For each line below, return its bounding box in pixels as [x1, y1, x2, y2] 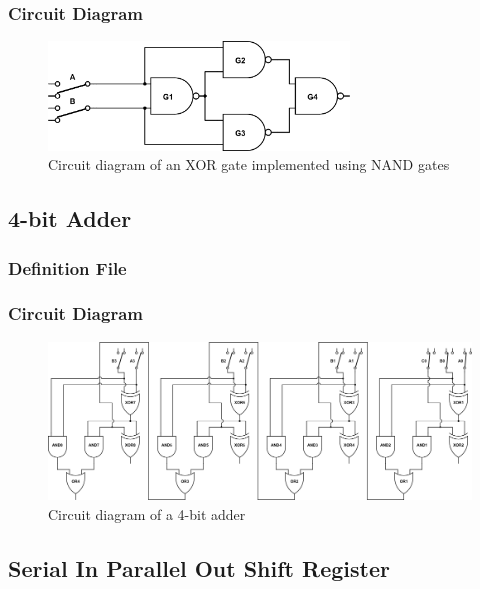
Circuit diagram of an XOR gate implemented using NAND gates [48, 154, 450, 175]
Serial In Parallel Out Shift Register [8, 552, 390, 583]
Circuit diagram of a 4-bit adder [48, 503, 246, 524]
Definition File [8, 255, 127, 280]
